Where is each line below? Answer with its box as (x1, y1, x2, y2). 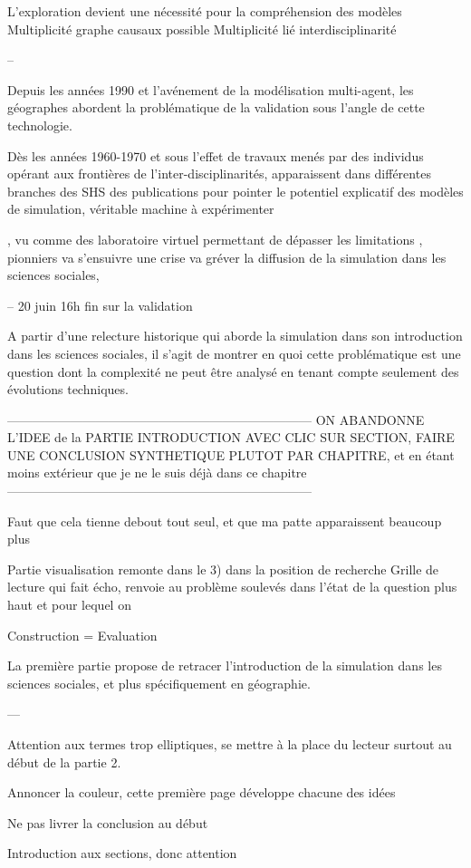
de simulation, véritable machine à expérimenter (7, 199, 274, 218)
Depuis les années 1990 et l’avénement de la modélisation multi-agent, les (7, 80, 414, 99)
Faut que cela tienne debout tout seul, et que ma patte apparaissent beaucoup (7, 511, 442, 530)
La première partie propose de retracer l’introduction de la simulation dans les (7, 656, 442, 675)
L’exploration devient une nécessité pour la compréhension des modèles (7, 2, 402, 20)
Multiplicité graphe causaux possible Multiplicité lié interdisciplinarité (7, 19, 397, 38)
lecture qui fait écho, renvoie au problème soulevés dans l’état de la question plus (7, 577, 457, 596)
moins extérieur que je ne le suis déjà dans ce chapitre (7, 463, 307, 482)
